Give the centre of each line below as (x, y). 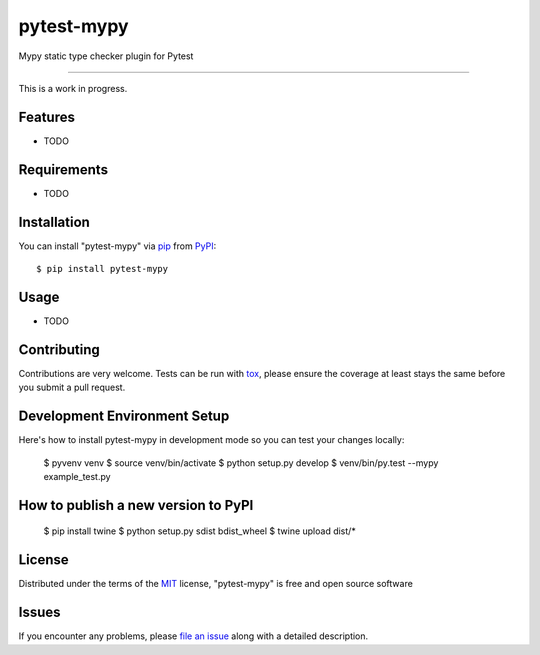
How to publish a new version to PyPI (136, 505)
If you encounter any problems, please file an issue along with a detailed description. (193, 636)
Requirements (63, 169)
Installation (54, 221)
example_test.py (77, 476)
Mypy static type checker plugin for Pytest (106, 56)
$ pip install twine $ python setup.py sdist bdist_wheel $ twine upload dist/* (200, 531)
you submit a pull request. (72, 387)
